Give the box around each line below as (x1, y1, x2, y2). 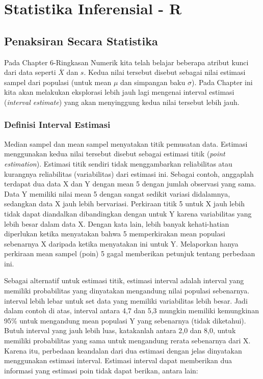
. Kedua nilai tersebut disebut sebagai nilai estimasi (84, 67, 246, 77)
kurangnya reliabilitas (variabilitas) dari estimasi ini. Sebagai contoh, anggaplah (4, 168, 254, 179)
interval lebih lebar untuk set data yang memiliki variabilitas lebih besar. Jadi (4, 295, 248, 306)
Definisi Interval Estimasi (4, 118, 111, 131)
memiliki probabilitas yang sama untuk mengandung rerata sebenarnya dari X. (4, 335, 251, 346)
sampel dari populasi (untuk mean (4, 76, 112, 87)
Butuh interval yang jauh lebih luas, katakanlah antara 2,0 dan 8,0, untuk (4, 325, 236, 336)
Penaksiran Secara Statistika (4, 33, 158, 48)
